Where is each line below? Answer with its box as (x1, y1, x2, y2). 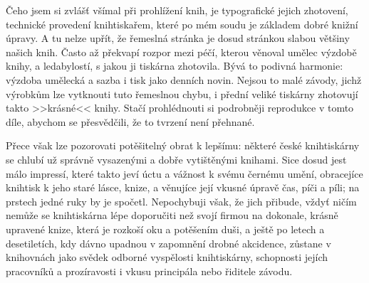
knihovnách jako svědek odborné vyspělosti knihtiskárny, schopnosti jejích (6, 250, 328, 265)
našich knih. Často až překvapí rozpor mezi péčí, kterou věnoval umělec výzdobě (6, 44, 357, 59)
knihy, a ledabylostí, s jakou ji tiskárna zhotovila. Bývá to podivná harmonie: (6, 58, 343, 73)
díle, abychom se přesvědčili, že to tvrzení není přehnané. (6, 114, 255, 129)
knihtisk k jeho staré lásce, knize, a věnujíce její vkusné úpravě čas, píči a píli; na (6, 180, 360, 195)
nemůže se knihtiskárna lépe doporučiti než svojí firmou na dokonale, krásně (6, 208, 338, 223)
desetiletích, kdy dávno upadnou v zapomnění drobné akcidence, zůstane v (6, 235, 331, 250)
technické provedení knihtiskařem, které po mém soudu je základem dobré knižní (6, 16, 358, 31)
